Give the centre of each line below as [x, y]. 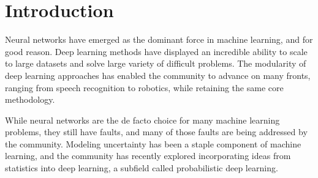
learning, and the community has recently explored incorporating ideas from [148, 156]
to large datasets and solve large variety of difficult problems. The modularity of [156, 63]
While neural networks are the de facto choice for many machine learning [142, 120]
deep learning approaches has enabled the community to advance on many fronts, [158, 75]
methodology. [30, 99]
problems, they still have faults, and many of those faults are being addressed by [156, 132]
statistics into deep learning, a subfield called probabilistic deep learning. [142, 168]
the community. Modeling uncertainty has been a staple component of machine [153, 143]
